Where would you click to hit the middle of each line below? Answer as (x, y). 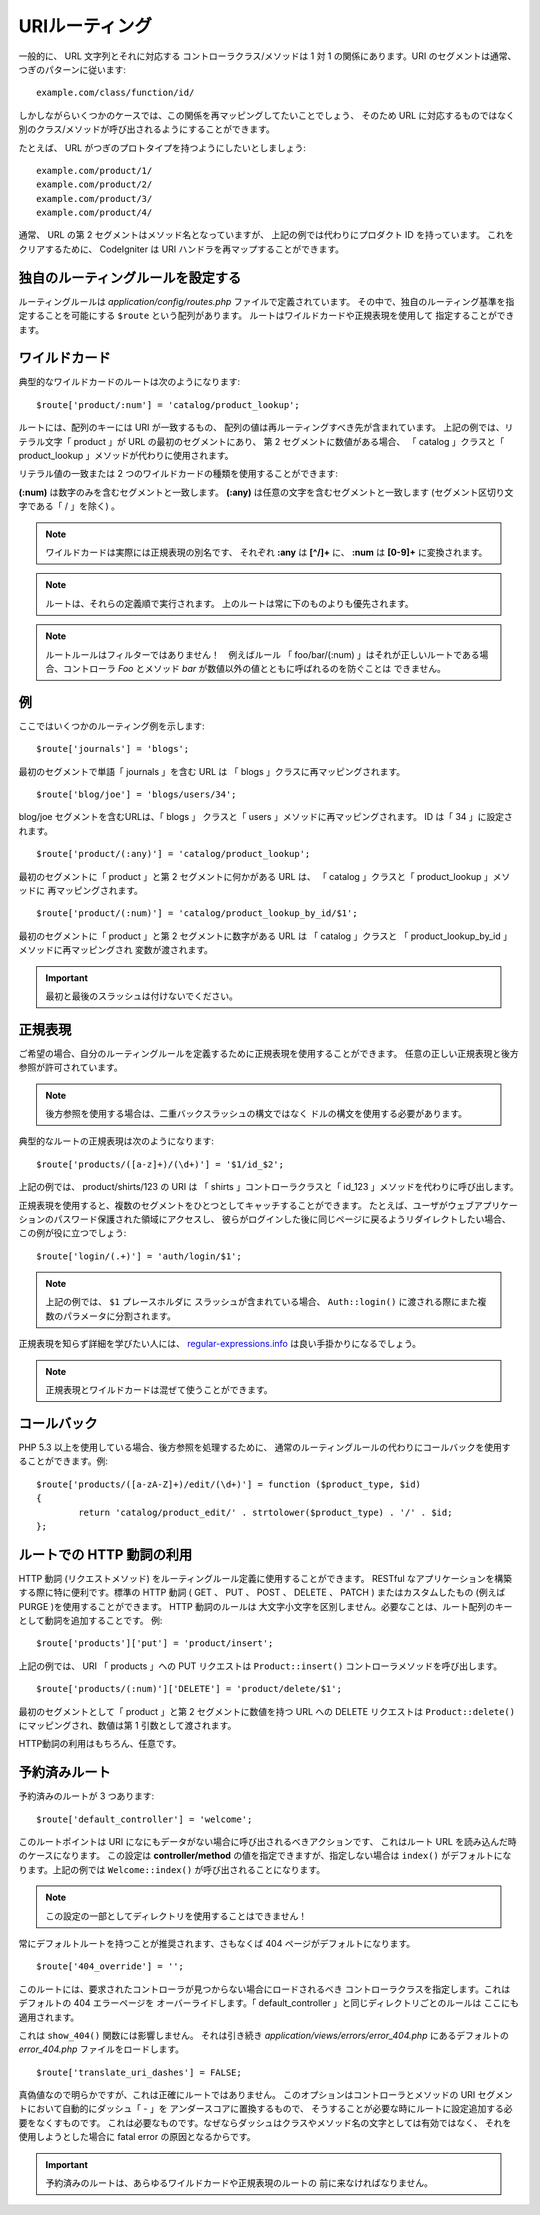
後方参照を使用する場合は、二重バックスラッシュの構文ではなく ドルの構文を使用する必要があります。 (256, 1113)
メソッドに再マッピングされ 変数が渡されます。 (116, 950)
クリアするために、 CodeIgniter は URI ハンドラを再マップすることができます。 (181, 249)
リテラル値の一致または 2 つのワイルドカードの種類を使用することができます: (178, 474)
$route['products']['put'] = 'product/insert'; (155, 1643)
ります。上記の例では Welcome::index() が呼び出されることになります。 (171, 1869)
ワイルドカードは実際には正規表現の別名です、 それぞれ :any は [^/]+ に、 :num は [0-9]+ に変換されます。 (266, 552)
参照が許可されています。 (71, 1067)
